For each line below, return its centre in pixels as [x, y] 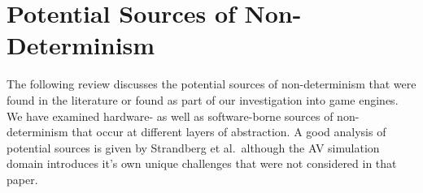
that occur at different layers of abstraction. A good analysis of [229, 132]
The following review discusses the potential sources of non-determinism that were [211, 84]
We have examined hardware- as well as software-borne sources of [170, 116]
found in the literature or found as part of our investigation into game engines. [203, 99]
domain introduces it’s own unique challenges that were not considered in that [202, 163]
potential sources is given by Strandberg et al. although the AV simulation [193, 147]
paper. [22, 179]
